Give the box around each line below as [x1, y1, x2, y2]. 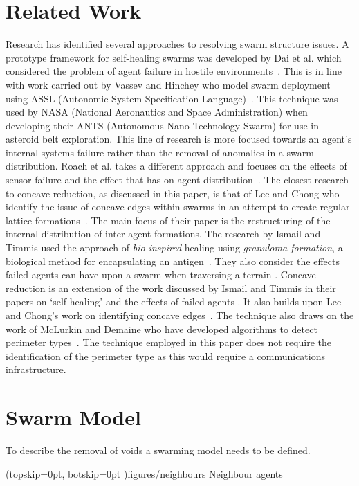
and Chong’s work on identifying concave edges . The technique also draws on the [6, 308, 354, 322]
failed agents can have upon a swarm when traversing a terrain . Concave [6, 267, 316, 282]
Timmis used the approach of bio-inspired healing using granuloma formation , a [6, 240, 343, 255]
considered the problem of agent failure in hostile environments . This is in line [6, 64, 342, 78]
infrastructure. [6, 362, 66, 377]
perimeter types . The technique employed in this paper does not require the [6, 335, 331, 350]
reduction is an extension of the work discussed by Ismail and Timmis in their [6, 280, 336, 295]
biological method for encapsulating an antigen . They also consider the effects [6, 253, 340, 268]
